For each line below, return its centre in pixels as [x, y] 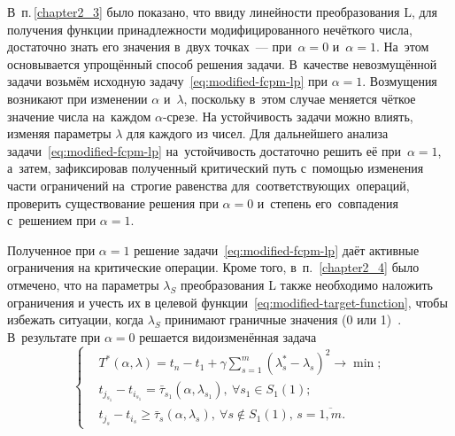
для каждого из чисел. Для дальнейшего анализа [258, 133]
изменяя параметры [59, 133]
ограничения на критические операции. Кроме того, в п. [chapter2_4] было [213, 267]
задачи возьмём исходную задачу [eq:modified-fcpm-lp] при [168, 81]
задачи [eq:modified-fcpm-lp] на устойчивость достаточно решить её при [204, 150]
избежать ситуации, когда [76, 319]
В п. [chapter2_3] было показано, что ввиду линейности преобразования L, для [223, 12]
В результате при [54, 336]
